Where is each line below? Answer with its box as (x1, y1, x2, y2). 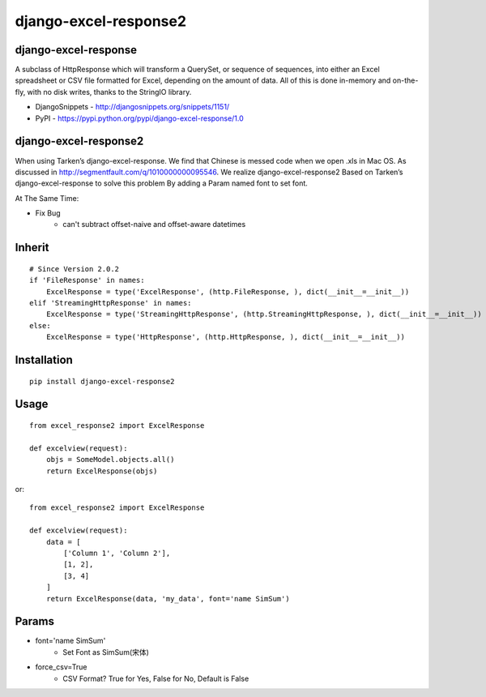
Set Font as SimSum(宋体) (62, 647, 150, 656)
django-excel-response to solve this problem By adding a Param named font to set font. (15, 178, 308, 188)
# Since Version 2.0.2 (29, 264, 120, 273)
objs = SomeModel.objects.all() (45, 455, 175, 464)
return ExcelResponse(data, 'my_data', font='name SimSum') (45, 594, 291, 603)
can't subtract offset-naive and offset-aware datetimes (62, 220, 246, 229)
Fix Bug (35, 208, 61, 218)
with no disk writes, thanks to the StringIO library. (27, 87, 192, 96)
